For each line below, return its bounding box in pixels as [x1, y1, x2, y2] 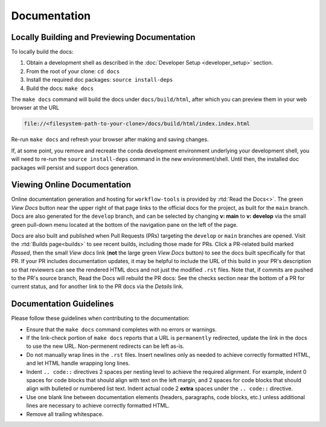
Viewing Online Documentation [11, 180, 132, 190]
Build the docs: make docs [26, 85, 94, 92]
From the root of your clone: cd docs [26, 67, 120, 75]
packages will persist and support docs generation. [11, 164, 139, 171]
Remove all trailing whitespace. [26, 410, 104, 417]
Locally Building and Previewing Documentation [11, 32, 196, 42]
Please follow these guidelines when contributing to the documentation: [11, 315, 190, 322]
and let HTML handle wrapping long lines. [26, 360, 130, 367]
